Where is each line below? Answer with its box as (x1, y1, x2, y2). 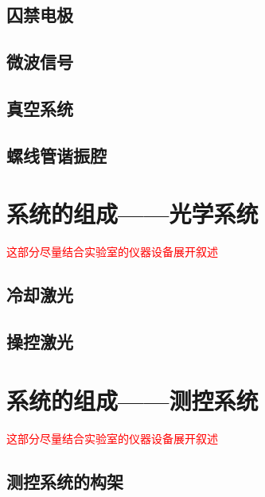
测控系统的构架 (6, 468, 123, 493)
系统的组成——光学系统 (6, 197, 259, 230)
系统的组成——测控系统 (6, 383, 259, 416)
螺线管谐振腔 (6, 142, 107, 167)
